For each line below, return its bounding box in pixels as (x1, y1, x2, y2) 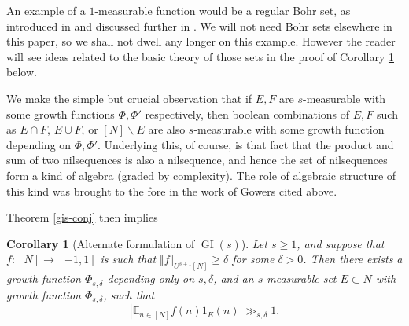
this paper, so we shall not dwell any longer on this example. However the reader (6, 33, 396, 49)
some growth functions (6, 105, 115, 122)
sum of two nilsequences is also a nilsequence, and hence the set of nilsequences (6, 152, 388, 168)
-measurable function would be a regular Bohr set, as (94, 2, 351, 18)
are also (148, 121, 186, 137)
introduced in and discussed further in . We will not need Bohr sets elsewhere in (6, 17, 392, 34)
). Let (241, 235, 267, 251)
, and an (213, 270, 254, 287)
